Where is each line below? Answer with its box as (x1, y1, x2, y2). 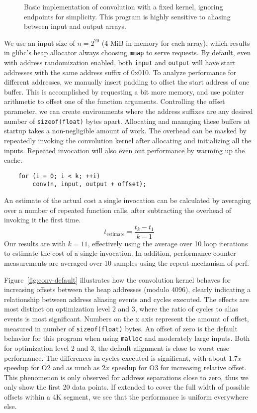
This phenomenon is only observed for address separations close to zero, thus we (4, 372, 249, 382)
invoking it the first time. (4, 214, 81, 225)
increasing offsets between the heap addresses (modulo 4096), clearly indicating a (4, 284, 251, 295)
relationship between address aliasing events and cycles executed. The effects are (4, 294, 249, 304)
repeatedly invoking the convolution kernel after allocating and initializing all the (4, 135, 252, 145)
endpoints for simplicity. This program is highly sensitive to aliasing (24, 11, 231, 21)
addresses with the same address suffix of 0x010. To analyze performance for (4, 67, 237, 77)
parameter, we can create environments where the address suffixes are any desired (4, 106, 253, 116)
